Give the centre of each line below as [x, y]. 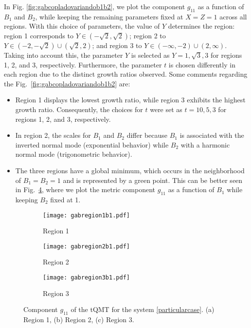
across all [233, 16]
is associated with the [212, 135]
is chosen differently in [202, 64]
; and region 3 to [117, 45]
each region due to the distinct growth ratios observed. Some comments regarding [126, 74]
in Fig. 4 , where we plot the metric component [85, 189]
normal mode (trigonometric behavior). [74, 154]
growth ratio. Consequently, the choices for [79, 109]
